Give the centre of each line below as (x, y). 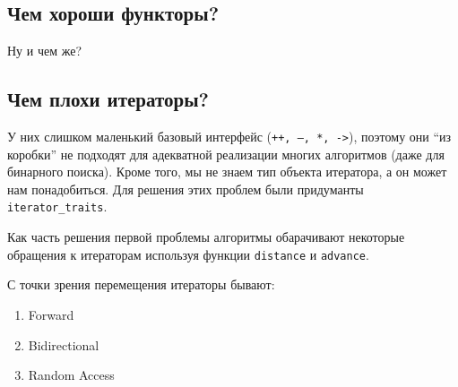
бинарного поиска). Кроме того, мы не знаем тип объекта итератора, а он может (227, 172)
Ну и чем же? (45, 51)
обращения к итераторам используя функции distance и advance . (188, 254)
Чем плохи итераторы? (108, 99)
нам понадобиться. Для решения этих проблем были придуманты (186, 189)
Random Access (71, 375)
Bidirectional (64, 344)
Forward (51, 314)
